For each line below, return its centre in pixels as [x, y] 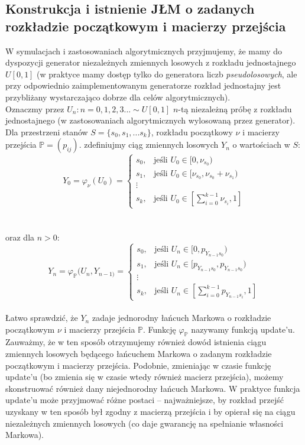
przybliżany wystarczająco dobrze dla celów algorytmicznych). [118, 97]
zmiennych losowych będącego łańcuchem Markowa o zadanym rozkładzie [139, 354]
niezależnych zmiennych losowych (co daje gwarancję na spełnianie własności [145, 423]
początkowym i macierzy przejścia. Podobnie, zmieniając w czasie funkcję [138, 365]
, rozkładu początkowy [192, 131]
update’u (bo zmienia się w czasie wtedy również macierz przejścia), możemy [145, 377]
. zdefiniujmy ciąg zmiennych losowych [149, 144]
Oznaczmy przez [35, 108]
